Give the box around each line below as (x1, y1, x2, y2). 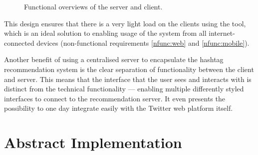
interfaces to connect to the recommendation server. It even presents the (4, 93, 225, 103)
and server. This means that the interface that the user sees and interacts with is (4, 74, 252, 84)
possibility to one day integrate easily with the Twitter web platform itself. (4, 103, 233, 113)
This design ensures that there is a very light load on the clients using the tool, (4, 18, 246, 28)
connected (4, 37, 34, 48)
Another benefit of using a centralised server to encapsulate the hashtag (4, 54, 224, 65)
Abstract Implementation (4, 132, 182, 153)
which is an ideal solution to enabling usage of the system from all (4, 28, 207, 38)
